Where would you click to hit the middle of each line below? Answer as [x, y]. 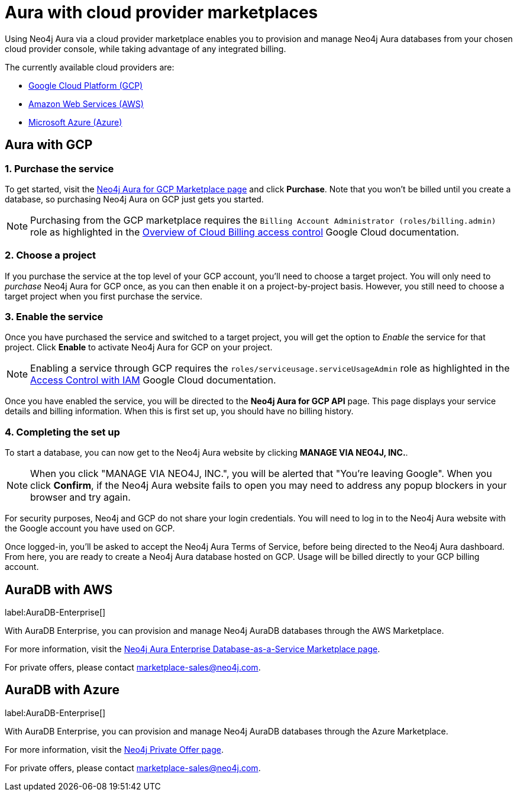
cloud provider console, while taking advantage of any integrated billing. [146, 49]
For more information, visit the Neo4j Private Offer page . [114, 749]
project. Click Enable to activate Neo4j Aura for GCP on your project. [139, 347]
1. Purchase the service [59, 168]
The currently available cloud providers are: [90, 67]
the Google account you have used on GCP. [90, 528]
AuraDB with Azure [62, 690]
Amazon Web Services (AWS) [86, 104]
